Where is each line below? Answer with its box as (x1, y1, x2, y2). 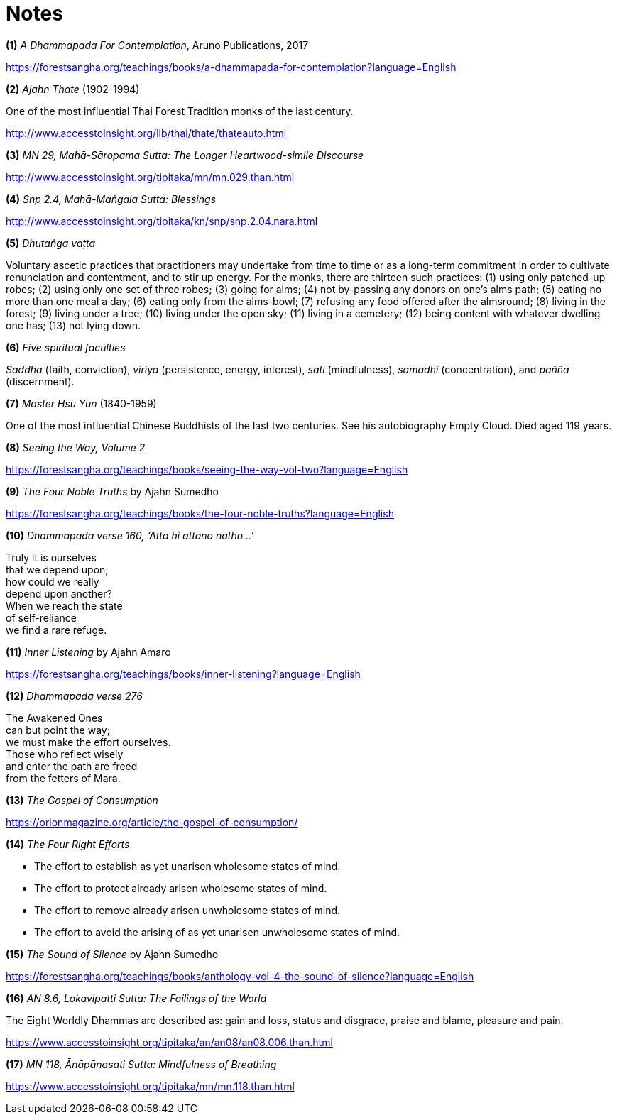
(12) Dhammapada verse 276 (6, 689, 143, 702)
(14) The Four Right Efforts (6, 838, 130, 850)
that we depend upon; (6, 563, 109, 576)
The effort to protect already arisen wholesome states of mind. (34, 882, 327, 894)
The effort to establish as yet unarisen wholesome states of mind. (34, 860, 341, 872)
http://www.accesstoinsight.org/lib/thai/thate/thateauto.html (6, 126, 287, 139)
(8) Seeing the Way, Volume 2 (6, 441, 146, 454)
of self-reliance (6, 611, 77, 624)
